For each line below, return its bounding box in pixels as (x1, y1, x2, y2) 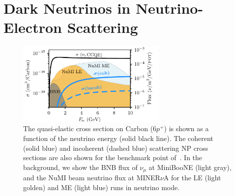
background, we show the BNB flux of (23, 162, 138, 172)
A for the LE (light (163, 172, 221, 183)
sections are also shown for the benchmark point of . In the (23, 152, 203, 163)
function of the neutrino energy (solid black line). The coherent (23, 133, 213, 143)
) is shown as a (164, 123, 209, 134)
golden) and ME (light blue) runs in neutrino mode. (23, 182, 180, 192)
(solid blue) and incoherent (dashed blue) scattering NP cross (23, 142, 208, 153)
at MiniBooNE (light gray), (148, 162, 232, 172)
